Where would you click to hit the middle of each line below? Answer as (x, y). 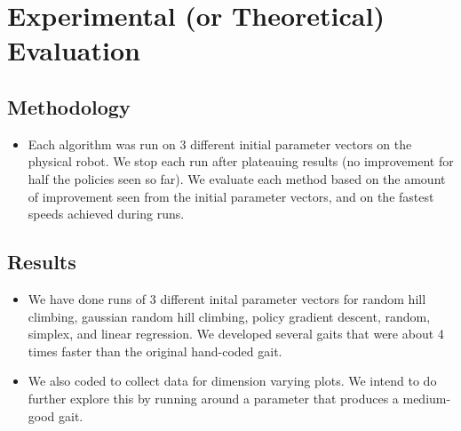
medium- (427, 398)
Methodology (69, 106)
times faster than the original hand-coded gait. (155, 351)
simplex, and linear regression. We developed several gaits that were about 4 (236, 334)
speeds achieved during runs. (106, 214)
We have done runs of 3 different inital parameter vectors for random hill (227, 298)
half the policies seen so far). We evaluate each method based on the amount (237, 178)
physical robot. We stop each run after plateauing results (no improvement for (241, 161)
